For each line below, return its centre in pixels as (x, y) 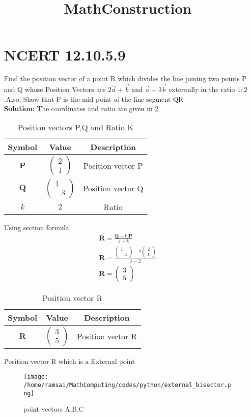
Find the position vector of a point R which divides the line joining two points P (125, 78)
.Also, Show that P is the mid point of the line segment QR (94, 99)
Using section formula (37, 227)
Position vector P (113, 166)
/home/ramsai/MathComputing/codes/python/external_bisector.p (127, 385)
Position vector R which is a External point (70, 361)
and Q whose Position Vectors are (55, 89)
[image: (36, 377)
